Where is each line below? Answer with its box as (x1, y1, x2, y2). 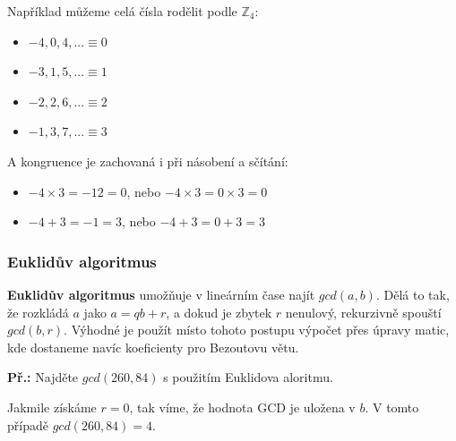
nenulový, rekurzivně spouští (285, 302, 442, 321)
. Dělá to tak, (375, 284, 450, 303)
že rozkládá (7, 302, 69, 321)
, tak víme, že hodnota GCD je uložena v (129, 397, 356, 416)
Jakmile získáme (7, 397, 97, 416)
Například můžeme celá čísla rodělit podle (7, 2, 237, 20)
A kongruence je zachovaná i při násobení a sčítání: (7, 151, 288, 170)
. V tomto (365, 397, 419, 416)
